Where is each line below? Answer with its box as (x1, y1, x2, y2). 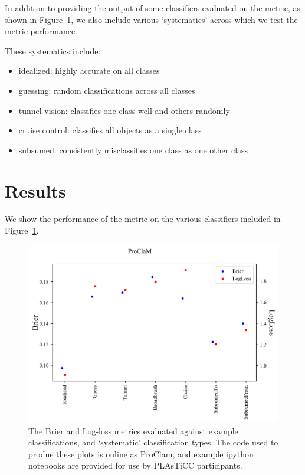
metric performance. (5, 25, 78, 37)
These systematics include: (5, 44, 101, 57)
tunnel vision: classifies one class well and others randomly (18, 104, 230, 116)
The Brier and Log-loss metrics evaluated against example (28, 424, 238, 437)
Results (5, 178, 66, 202)
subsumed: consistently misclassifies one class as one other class (18, 143, 248, 156)
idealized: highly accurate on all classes (18, 64, 160, 77)
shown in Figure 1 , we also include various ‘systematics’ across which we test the (5, 13, 298, 25)
